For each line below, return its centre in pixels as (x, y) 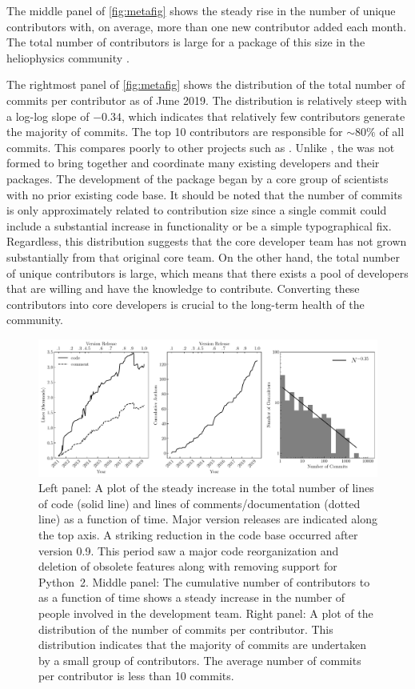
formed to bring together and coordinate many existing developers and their (193, 163)
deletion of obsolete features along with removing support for (188, 566)
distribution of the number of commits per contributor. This (186, 629)
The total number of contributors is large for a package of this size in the (186, 42)
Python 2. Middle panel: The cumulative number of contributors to (204, 581)
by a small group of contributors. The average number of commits (200, 660)
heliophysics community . (68, 57)
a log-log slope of (48, 116)
